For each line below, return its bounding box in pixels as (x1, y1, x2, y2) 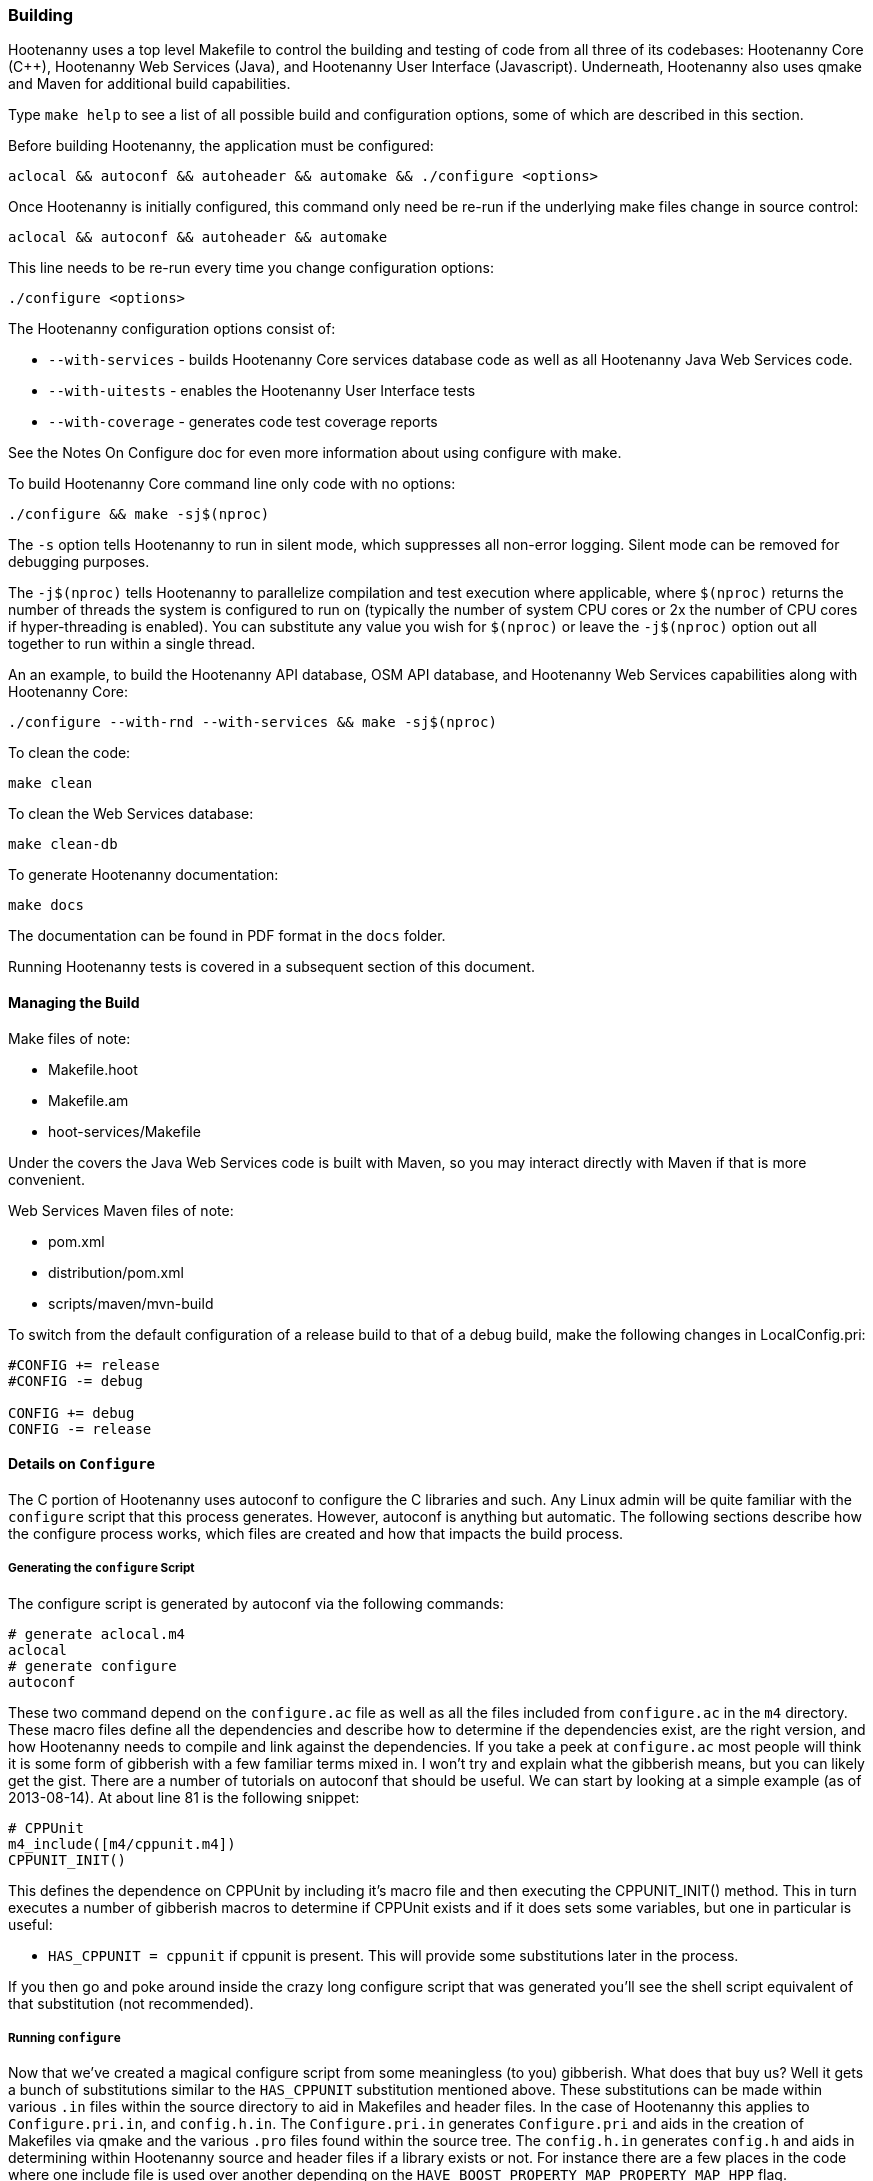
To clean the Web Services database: (8, 805, 254, 823)
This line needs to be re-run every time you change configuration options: (8, 259, 494, 277)
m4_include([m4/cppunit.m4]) (8, 1835, 236, 1852)
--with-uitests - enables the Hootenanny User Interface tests (48, 382, 476, 400)
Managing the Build (8, 993, 140, 1011)
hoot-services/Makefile (48, 1122, 201, 1140)
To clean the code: (8, 744, 131, 762)
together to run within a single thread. (8, 635, 256, 653)
